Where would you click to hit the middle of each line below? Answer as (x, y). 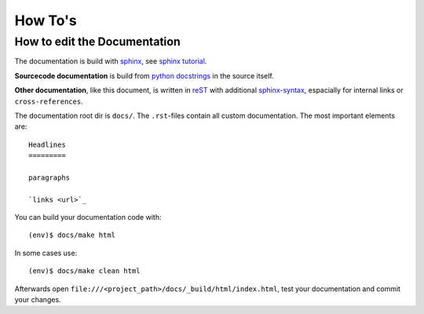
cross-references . (49, 101)
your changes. (38, 300)
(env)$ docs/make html (72, 235)
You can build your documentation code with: (88, 217)
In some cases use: (46, 253)
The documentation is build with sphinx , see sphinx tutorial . (111, 61)
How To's (46, 20)
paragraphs (49, 177)
